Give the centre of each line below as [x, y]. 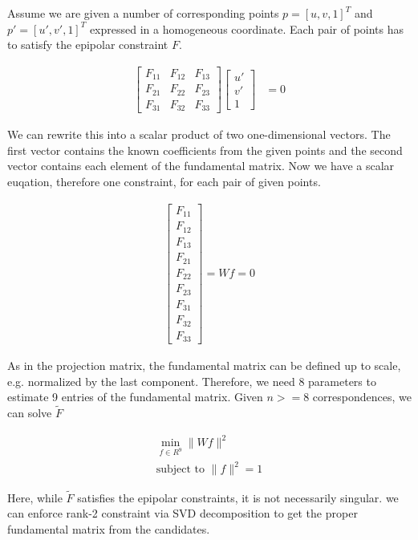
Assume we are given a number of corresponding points [143, 13]
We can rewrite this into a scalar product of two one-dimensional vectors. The [199, 134]
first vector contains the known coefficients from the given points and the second [205, 150]
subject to [180, 470]
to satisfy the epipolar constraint [88, 45]
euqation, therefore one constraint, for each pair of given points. [164, 182]
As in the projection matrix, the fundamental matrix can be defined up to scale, [204, 365]
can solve [30, 413]
